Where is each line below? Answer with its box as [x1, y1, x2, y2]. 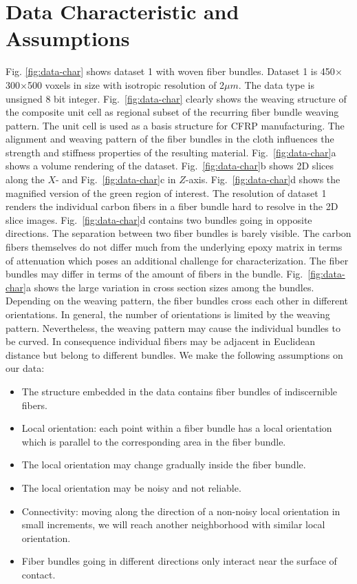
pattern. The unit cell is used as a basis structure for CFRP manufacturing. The [6, 118, 345, 132]
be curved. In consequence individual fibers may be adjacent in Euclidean [6, 334, 316, 348]
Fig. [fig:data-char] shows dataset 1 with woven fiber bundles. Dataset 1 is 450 [6, 64, 335, 79]
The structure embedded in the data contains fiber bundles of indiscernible [21, 384, 338, 398]
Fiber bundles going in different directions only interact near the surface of [21, 554, 337, 568]
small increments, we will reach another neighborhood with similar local [21, 517, 325, 532]
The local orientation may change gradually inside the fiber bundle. [21, 457, 306, 472]
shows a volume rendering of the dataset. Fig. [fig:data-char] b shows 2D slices [6, 158, 334, 173]
